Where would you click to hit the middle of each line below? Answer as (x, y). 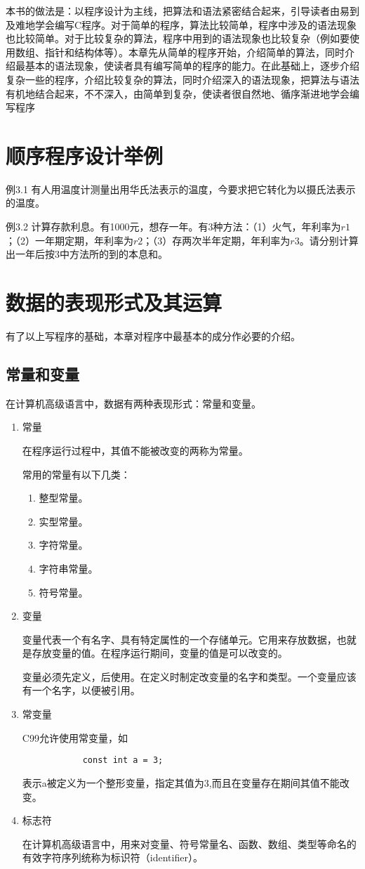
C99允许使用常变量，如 (75, 737)
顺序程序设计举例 (85, 155)
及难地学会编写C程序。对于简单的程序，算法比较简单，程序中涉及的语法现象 (181, 24)
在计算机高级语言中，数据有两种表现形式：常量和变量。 (133, 403)
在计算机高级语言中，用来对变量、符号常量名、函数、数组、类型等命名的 (189, 843)
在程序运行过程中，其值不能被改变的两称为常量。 (135, 450)
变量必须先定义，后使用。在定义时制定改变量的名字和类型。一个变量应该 (189, 676)
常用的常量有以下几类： (76, 474)
